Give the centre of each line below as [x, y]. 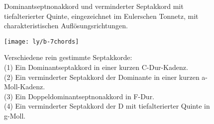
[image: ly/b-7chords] [42, 41]
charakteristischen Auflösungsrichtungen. [66, 26]
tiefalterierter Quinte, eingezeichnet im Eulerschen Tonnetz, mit [101, 16]
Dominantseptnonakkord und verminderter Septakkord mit [94, 6]
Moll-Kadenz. [25, 87]
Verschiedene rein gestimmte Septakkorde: [68, 57]
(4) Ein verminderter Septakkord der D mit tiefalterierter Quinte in [107, 106]
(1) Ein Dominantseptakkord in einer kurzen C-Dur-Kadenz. [96, 67]
